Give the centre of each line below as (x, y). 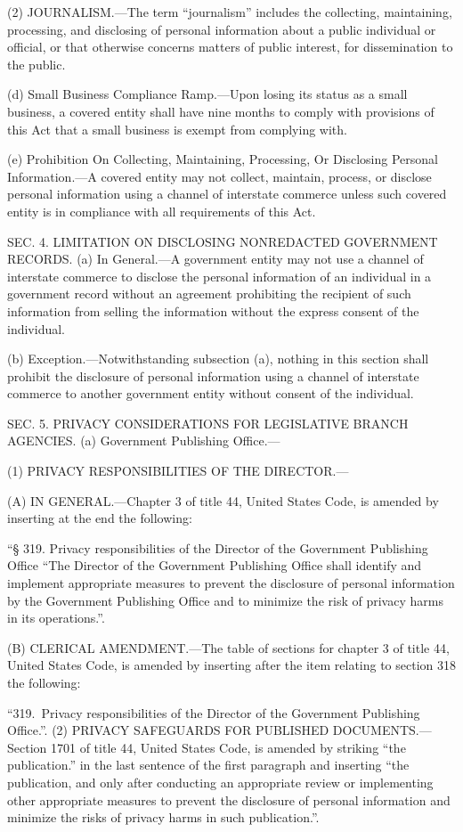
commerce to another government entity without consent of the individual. (211, 393)
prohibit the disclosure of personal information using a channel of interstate (213, 375)
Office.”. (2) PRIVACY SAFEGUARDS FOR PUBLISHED (168, 730)
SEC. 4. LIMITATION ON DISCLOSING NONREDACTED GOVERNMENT (223, 241)
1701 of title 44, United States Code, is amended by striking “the (228, 747)
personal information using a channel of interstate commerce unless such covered (227, 194)
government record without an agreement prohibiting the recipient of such (209, 294)
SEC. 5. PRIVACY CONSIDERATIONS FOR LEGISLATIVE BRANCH (208, 423)
